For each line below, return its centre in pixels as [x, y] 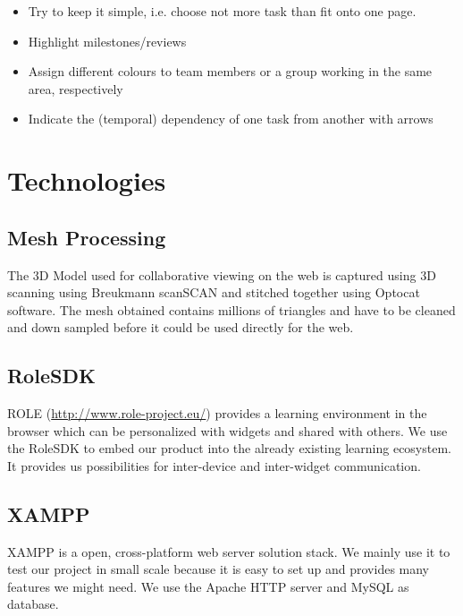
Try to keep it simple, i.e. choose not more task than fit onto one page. [222, 11]
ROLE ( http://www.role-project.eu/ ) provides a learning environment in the [217, 413]
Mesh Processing [87, 237]
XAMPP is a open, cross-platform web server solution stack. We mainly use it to [229, 551]
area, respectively [76, 88]
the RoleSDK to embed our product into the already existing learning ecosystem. [229, 448]
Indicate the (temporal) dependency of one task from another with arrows [231, 119]
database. [33, 604]
